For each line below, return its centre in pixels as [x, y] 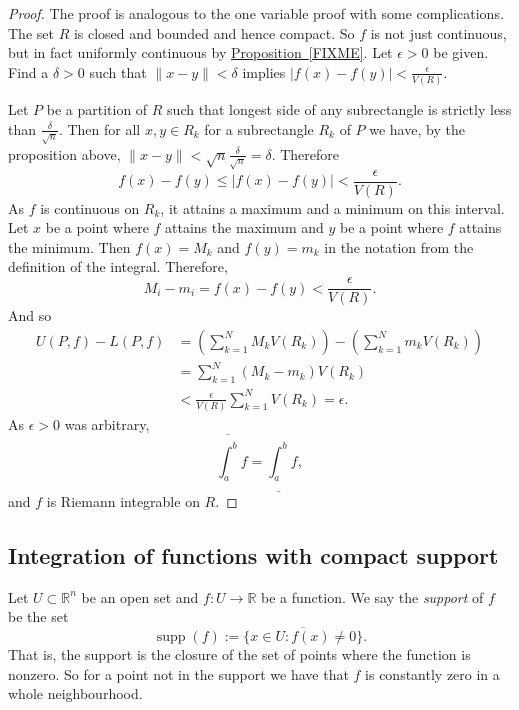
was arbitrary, [107, 423]
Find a [28, 71]
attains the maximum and [244, 227]
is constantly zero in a [432, 673]
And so [30, 315]
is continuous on [90, 207]
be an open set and [140, 596]
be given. [461, 52]
